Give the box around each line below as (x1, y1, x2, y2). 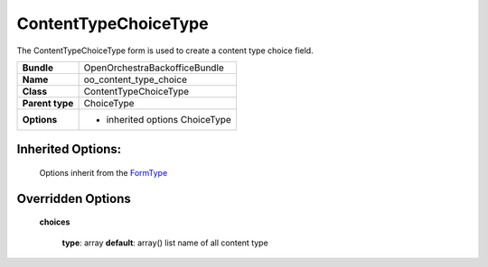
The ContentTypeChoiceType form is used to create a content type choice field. (16, 45, 314, 56)
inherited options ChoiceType (106, 113, 232, 125)
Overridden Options (16, 190, 131, 207)
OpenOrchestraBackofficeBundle (83, 61, 225, 74)
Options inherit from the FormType (39, 167, 168, 178)
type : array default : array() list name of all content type (61, 237, 268, 248)
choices (39, 216, 70, 227)
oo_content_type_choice (83, 73, 187, 86)
